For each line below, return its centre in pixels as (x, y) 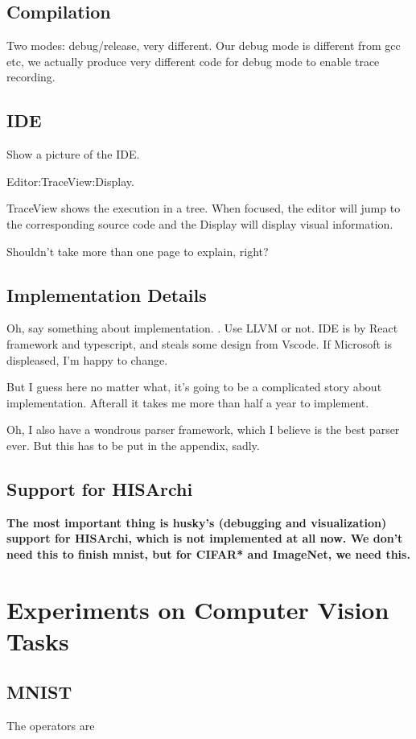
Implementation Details (107, 294)
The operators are (51, 726)
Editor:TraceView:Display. (70, 181)
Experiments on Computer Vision (198, 609)
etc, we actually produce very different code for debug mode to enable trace (193, 61)
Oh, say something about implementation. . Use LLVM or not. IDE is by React (202, 328)
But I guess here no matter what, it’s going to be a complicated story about (194, 387)
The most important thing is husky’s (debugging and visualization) (197, 522)
